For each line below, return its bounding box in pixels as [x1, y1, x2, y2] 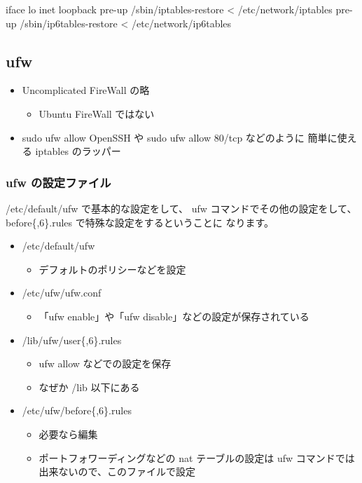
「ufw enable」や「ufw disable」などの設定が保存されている [39, 308, 309, 323]
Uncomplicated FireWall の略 [22, 83, 150, 97]
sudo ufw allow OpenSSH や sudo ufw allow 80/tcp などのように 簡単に [22, 130, 337, 144]
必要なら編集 [39, 426, 98, 441]
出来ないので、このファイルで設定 [39, 464, 196, 479]
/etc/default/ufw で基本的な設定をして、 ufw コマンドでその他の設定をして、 [6, 200, 357, 215]
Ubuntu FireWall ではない [39, 106, 155, 121]
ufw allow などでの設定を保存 [39, 356, 172, 371]
